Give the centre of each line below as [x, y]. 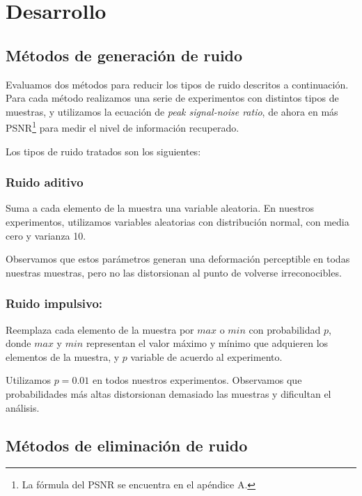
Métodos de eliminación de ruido [127, 445]
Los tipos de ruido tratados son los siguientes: [103, 151]
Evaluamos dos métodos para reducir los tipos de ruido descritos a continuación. [177, 84]
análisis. [23, 407]
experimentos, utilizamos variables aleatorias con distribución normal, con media [178, 222]
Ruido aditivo [45, 182]
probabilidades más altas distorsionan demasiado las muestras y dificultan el [168, 393]
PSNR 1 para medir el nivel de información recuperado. [123, 127]
